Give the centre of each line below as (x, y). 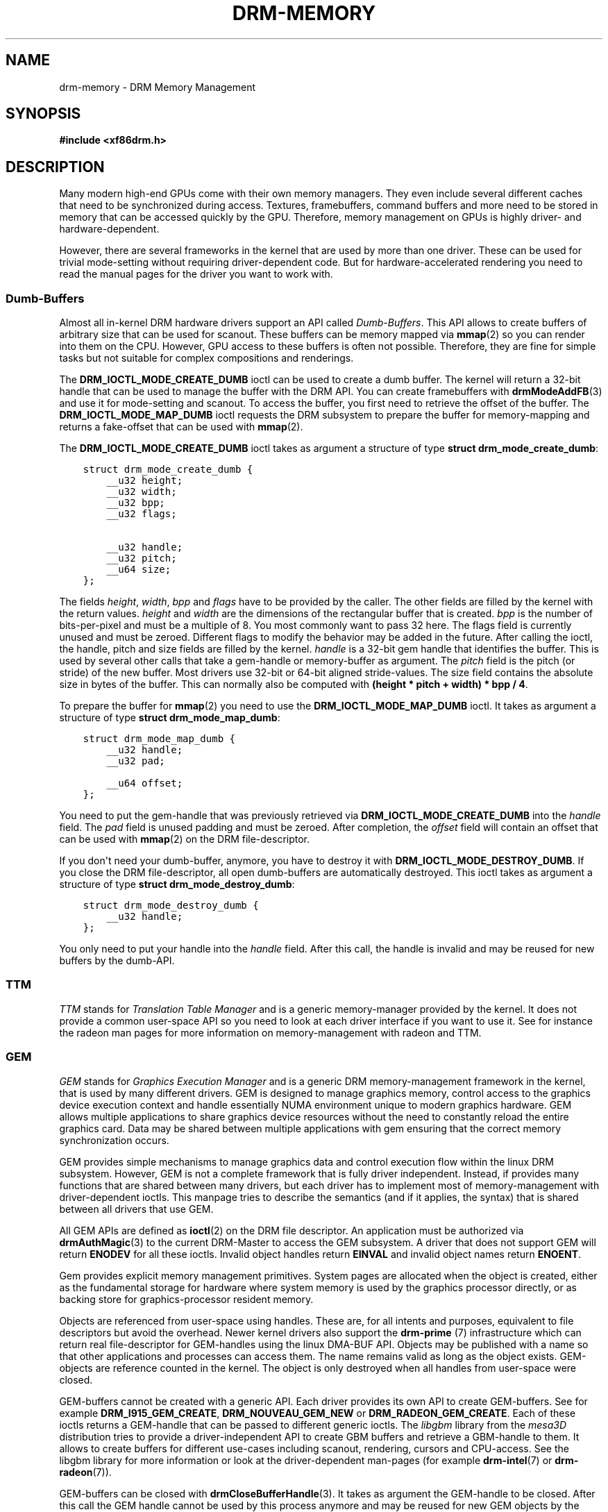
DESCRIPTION (55, 167)
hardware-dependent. (109, 229)
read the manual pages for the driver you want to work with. (196, 274)
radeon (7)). (85, 1472)
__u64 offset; (145, 783)
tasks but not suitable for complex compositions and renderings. (206, 358)
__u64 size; (139, 570)
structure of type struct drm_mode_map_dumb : (170, 718)
